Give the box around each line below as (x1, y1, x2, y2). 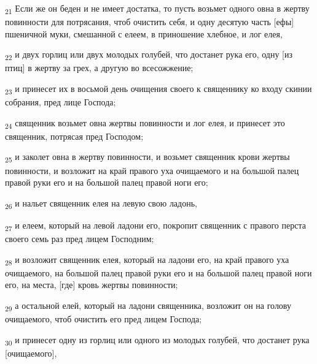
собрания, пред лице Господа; (5, 96, 116, 108)
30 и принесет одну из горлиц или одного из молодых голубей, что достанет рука (5, 333, 310, 347)
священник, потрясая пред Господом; (5, 129, 144, 142)
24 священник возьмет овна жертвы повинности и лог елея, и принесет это (5, 116, 285, 131)
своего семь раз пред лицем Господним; (5, 232, 154, 245)
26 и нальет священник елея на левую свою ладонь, (5, 196, 197, 211)
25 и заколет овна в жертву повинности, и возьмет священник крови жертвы (5, 150, 290, 165)
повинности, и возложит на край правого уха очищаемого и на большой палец (5, 164, 299, 176)
